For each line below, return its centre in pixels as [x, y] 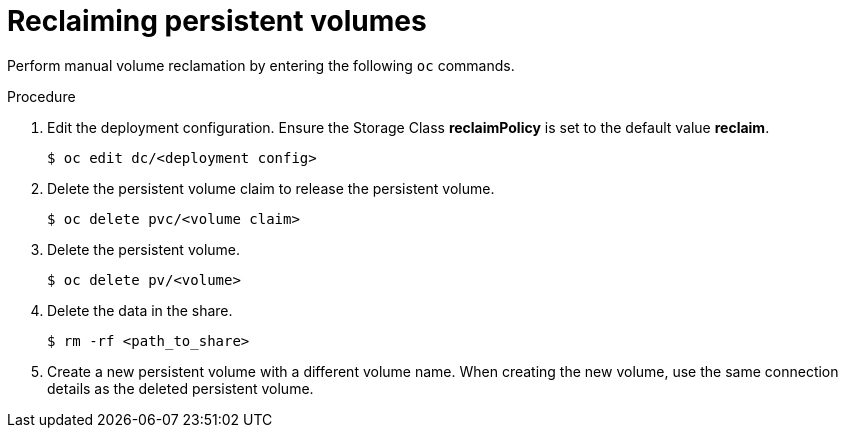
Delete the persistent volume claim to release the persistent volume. [271, 188]
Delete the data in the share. [140, 310]
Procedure [41, 96]
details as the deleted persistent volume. [180, 388]
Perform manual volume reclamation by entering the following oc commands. [261, 65]
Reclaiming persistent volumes [217, 21]
